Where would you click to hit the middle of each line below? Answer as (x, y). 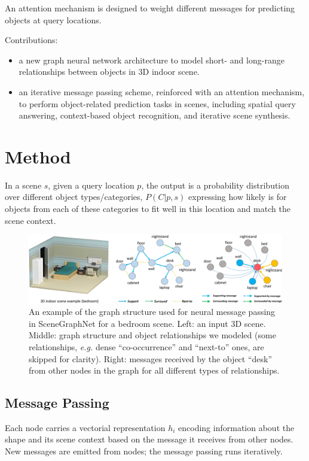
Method (38, 156)
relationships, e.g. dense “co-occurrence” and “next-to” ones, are (146, 346)
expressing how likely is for (238, 197)
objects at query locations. (53, 19)
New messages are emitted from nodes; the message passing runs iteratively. (144, 451)
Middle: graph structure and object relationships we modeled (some (152, 335)
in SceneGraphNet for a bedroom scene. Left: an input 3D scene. (147, 323)
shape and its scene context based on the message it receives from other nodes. (149, 439)
